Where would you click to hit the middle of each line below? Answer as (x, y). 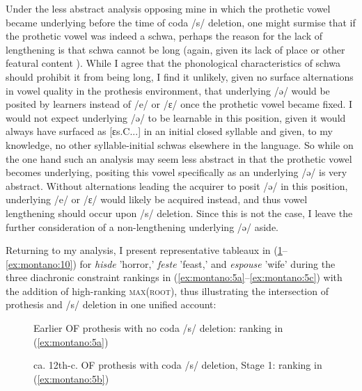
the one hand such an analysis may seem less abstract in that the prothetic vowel (179, 158)
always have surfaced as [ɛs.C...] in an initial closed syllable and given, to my (169, 131)
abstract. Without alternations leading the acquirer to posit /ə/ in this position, (177, 185)
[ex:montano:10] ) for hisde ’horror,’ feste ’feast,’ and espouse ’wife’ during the (171, 263)
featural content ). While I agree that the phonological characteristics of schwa (173, 63)
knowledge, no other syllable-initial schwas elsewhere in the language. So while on (180, 144)
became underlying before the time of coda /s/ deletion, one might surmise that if (181, 22)
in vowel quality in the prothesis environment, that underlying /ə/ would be (168, 90)
